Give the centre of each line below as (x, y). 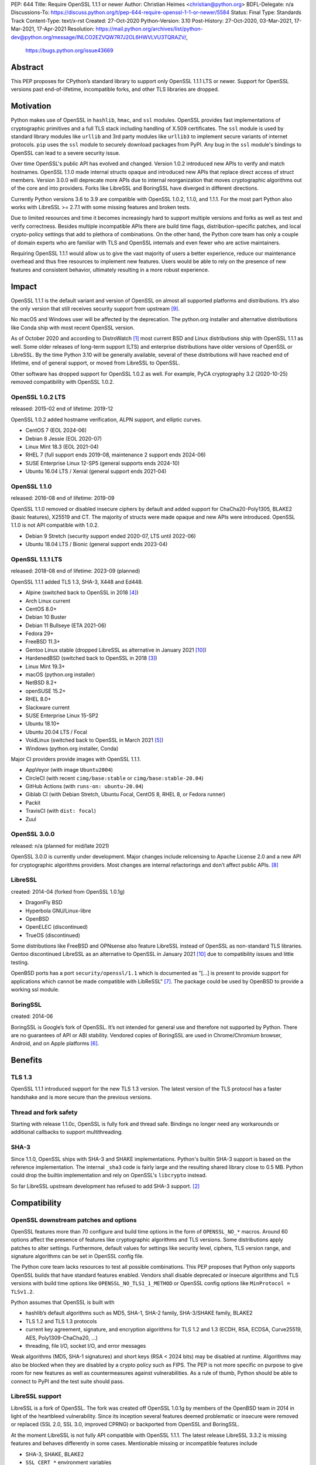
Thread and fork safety (44, 1112)
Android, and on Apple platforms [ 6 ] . (55, 1044)
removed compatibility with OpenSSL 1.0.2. (63, 382)
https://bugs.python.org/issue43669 (69, 50)
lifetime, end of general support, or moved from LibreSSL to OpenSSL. (95, 363)
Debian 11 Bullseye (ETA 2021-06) (66, 625)
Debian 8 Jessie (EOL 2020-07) (64, 438)
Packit (33, 802)
